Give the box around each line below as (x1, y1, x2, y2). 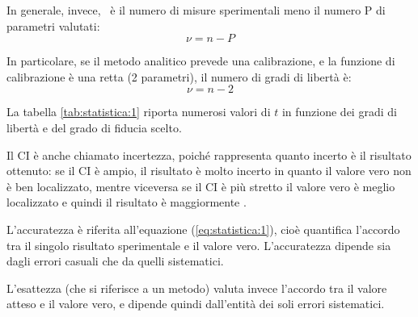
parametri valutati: (6, 17, 100, 34)
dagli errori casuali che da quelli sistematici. (6, 252, 224, 269)
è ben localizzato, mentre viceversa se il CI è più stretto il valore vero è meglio (6, 177, 395, 194)
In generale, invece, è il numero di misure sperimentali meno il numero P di (6, 2, 386, 18)
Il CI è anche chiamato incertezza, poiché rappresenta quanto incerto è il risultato (6, 146, 412, 163)
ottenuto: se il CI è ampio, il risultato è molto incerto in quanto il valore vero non (6, 162, 412, 179)
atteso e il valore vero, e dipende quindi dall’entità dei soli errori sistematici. (6, 295, 385, 312)
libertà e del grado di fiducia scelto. (6, 119, 182, 136)
